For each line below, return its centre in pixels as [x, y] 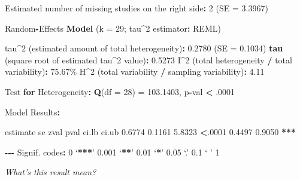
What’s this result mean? [51, 172]
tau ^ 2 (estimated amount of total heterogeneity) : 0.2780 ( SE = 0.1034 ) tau [144, 48]
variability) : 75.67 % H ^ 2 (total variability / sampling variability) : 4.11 [135, 71]
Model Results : [32, 112]
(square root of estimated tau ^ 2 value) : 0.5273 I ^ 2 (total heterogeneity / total [149, 60]
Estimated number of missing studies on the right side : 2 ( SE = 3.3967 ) [137, 8]
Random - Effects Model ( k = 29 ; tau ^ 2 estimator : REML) [113, 28]
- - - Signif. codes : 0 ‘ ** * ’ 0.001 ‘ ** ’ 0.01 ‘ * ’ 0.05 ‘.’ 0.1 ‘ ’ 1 [112, 152]
